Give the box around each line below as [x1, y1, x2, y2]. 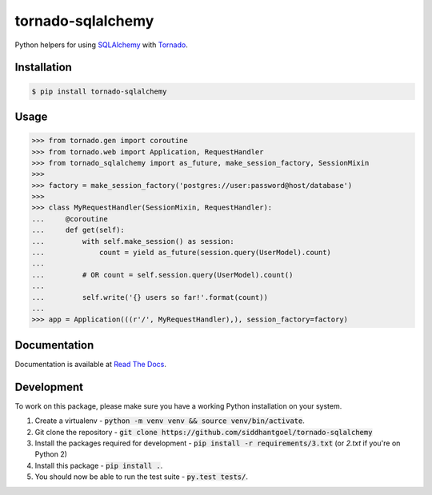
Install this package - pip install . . [34, 461, 163, 470]
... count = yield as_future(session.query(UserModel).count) [31, 248, 332, 257]
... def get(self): [31, 226, 126, 235]
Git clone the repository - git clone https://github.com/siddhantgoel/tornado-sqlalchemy [34, 427, 373, 437]
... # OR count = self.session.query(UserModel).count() [31, 270, 294, 279]
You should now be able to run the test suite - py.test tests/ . [34, 472, 248, 481]
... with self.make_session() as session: [31, 237, 235, 246]
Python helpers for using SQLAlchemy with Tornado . [14, 40, 188, 50]
